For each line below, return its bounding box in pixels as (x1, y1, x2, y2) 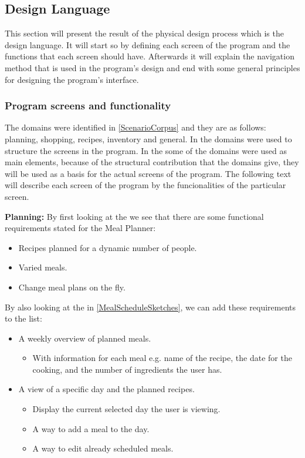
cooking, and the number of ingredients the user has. (32, 363, 222, 375)
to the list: (5, 312, 42, 325)
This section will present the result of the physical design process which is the (5, 27, 284, 39)
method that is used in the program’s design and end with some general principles (5, 61, 300, 73)
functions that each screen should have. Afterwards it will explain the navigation (5, 50, 294, 62)
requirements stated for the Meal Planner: (5, 222, 156, 234)
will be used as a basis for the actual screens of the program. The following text (5, 167, 292, 179)
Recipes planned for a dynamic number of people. (18, 241, 197, 253)
